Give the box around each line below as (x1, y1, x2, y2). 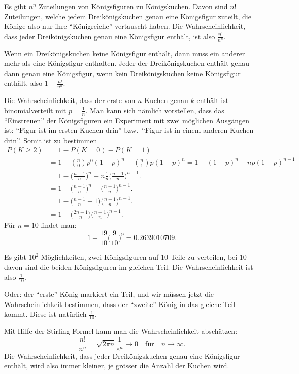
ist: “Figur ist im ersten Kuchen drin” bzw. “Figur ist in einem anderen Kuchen (4, 125, 254, 135)
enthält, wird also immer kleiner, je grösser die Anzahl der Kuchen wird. (4, 360, 229, 371)
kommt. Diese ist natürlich (4, 309, 87, 319)
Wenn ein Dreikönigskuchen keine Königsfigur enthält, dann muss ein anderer (4, 48, 245, 58)
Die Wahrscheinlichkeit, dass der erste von (4, 95, 136, 106)
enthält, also (4, 78, 43, 88)
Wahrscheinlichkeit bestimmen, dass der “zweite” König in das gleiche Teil (4, 298, 236, 309)
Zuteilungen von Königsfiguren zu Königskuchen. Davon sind (39, 1, 228, 11)
